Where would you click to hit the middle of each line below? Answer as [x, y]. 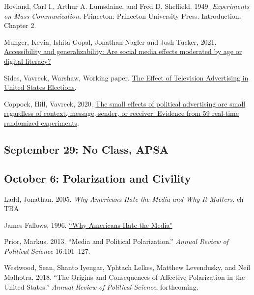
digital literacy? [28, 61]
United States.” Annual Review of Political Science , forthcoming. [101, 286]
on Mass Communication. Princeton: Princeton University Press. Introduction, [123, 15]
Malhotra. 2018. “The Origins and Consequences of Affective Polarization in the [125, 277]
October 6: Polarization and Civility [98, 178]
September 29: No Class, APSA [86, 149]
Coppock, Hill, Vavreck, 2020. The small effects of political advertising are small [125, 103]
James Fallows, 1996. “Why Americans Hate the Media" [88, 225]
